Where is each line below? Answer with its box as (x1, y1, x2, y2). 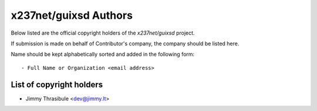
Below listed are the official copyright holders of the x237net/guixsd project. (11, 29, 195, 36)
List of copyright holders (11, 79, 103, 89)
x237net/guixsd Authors (11, 9, 133, 22)
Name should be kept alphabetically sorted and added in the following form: (11, 51, 195, 58)
